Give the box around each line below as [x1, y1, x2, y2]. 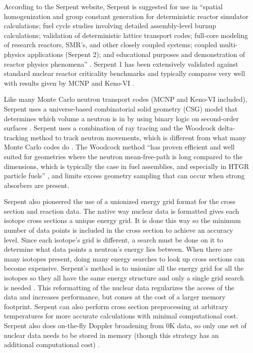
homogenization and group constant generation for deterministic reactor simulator [4, 11, 249, 21]
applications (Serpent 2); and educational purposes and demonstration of [27, 49, 245, 59]
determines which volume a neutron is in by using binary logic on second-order [4, 113, 239, 123]
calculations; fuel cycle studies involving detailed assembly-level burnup [4, 20, 217, 31]
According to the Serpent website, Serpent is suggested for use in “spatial [4, 1, 223, 11]
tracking [4, 132, 28, 142]
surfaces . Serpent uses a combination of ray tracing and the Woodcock [4, 123, 216, 133]
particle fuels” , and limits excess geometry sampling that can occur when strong [4, 170, 245, 181]
